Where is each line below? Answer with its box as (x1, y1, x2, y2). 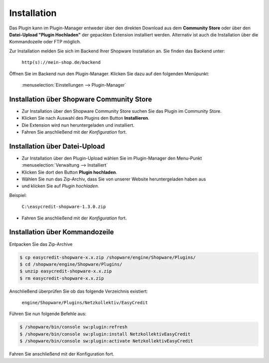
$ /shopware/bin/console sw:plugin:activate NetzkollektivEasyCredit (19, 338, 193, 344)
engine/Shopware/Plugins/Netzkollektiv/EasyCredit (21, 300, 148, 306)
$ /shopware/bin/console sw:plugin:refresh (19, 324, 128, 330)
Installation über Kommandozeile (9, 228, 114, 236)
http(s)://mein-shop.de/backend (21, 60, 101, 65)
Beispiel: (9, 192, 27, 198)
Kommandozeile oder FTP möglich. (9, 39, 82, 45)
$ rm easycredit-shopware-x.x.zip (19, 275, 104, 281)
